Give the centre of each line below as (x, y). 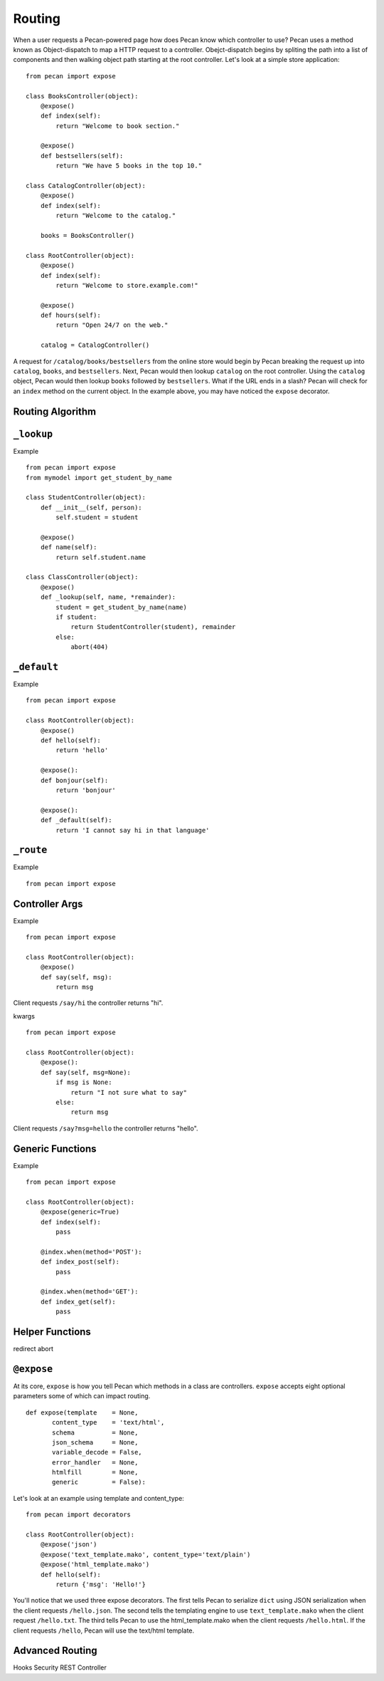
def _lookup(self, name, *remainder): (108, 597)
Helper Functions (52, 1332)
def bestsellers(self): (82, 156)
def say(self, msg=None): (86, 1072)
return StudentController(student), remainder (153, 627)
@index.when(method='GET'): (89, 1292)
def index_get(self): (78, 1301)
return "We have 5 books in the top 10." (129, 166)
